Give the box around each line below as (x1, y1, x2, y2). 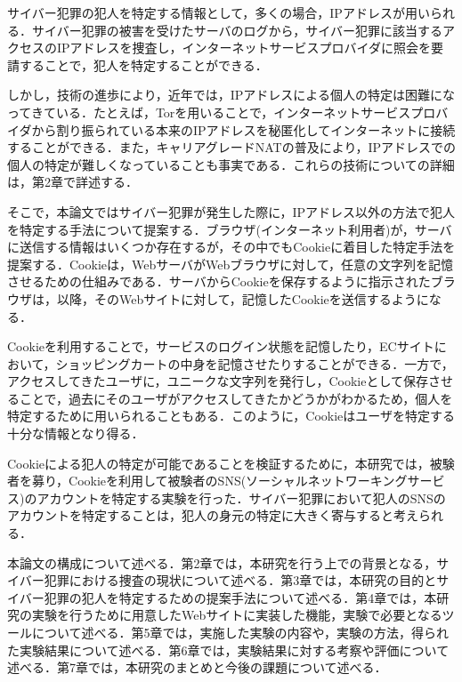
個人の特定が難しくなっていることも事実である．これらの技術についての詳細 (7, 155, 455, 173)
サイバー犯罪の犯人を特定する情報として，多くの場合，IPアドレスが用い (7, 4, 430, 21)
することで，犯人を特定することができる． (19, 55, 268, 74)
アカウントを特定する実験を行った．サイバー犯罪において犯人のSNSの (36, 488, 446, 507)
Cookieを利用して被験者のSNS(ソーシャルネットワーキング (69, 471, 408, 490)
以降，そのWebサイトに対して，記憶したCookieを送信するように (56, 289, 429, 308)
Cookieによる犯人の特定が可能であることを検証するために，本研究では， (7, 453, 430, 472)
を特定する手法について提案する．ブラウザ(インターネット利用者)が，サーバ (7, 220, 452, 238)
